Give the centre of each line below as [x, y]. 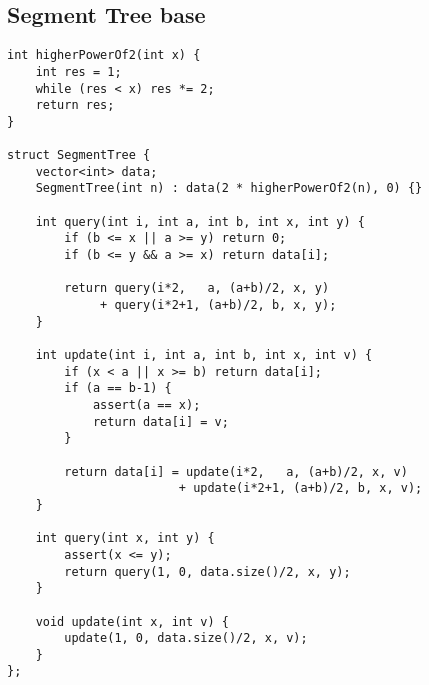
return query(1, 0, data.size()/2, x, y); [207, 571]
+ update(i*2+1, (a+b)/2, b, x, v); [300, 488]
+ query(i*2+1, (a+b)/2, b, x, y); [218, 305]
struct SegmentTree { [79, 155]
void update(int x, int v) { [132, 621]
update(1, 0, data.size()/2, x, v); [186, 638]
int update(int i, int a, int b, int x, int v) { [204, 355]
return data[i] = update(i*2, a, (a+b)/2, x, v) [236, 471]
